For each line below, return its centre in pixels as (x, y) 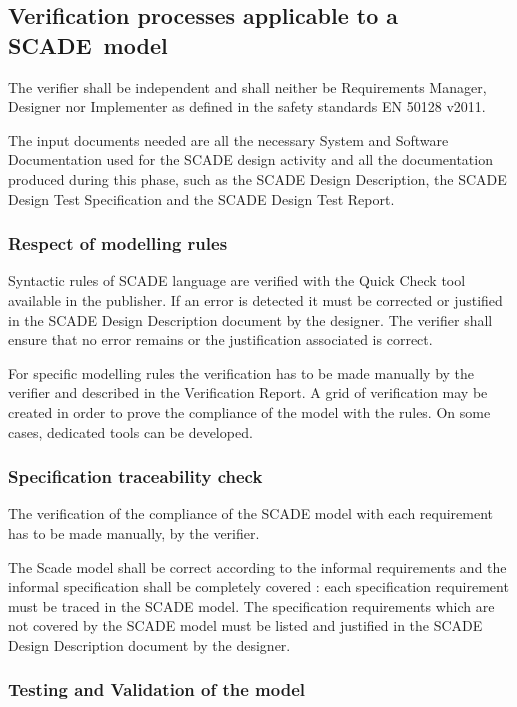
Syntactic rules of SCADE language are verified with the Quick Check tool (237, 280)
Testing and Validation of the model (156, 689)
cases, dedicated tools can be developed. (130, 431)
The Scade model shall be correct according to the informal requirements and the (257, 566)
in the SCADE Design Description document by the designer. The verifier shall (250, 319)
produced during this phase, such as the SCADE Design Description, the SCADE (257, 178)
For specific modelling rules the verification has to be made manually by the (241, 372)
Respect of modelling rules (118, 243)
